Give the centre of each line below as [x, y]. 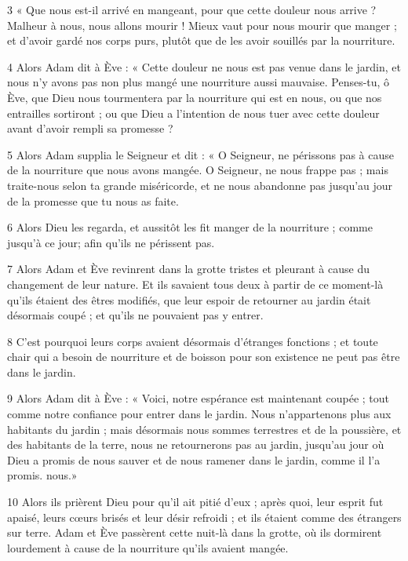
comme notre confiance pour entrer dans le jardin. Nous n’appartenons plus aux [199, 414]
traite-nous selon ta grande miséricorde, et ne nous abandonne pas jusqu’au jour [200, 185]
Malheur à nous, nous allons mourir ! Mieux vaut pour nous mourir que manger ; [202, 25]
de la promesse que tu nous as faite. [93, 200]
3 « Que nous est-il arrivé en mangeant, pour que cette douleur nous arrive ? [192, 9]
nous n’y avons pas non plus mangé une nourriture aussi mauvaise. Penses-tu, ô [199, 82]
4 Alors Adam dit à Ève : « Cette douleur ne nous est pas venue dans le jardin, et [204, 66]
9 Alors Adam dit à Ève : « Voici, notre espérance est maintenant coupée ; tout [199, 398]
